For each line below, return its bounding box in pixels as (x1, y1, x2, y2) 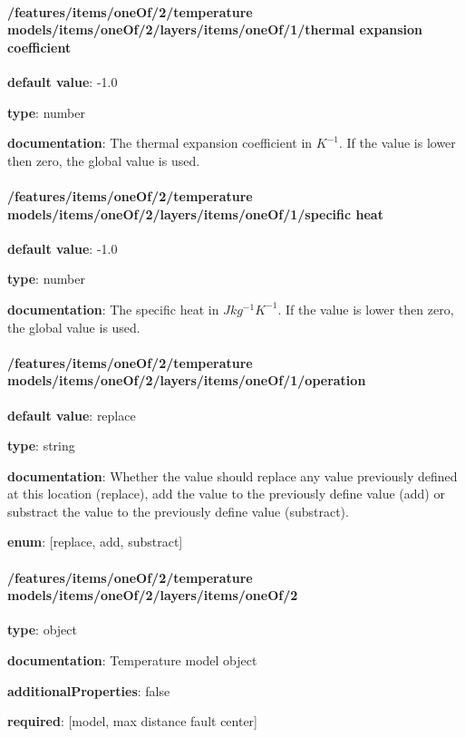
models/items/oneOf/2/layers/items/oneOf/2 (7, 586, 298, 605)
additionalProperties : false (7, 681, 170, 700)
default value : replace (7, 405, 136, 424)
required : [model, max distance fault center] (7, 712, 258, 731)
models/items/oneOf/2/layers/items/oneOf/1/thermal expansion (7, 20, 423, 39)
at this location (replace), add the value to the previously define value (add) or (7, 484, 445, 503)
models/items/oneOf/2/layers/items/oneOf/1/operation (7, 371, 366, 390)
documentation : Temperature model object (7, 651, 257, 670)
